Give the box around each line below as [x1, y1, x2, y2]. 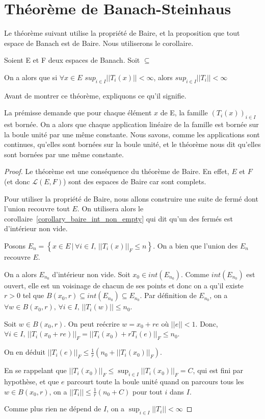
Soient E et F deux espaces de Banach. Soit [4, 55, 140, 65]
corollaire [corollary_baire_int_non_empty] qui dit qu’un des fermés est [4, 213, 233, 224]
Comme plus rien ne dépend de [4, 403, 101, 414]
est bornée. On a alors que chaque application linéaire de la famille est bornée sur [4, 119, 259, 130]
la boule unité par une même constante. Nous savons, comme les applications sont [4, 129, 260, 139]
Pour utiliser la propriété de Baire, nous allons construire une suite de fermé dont [4, 193, 258, 204]
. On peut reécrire [64, 318, 120, 329]
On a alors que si [4, 71, 58, 82]
